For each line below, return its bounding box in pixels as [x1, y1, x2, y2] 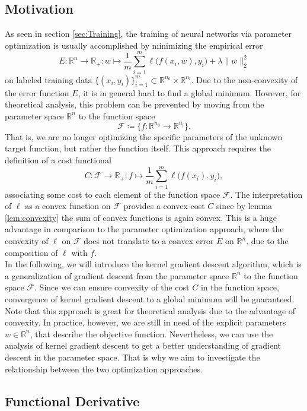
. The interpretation [230, 188, 303, 200]
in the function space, [200, 281, 279, 293]
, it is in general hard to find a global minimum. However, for [78, 86, 301, 99]
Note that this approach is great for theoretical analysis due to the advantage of [5, 304, 296, 317]
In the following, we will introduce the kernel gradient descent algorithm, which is [5, 258, 302, 270]
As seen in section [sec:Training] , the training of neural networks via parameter [5, 27, 292, 40]
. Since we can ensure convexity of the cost [34, 281, 190, 293]
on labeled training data [5, 73, 92, 86]
